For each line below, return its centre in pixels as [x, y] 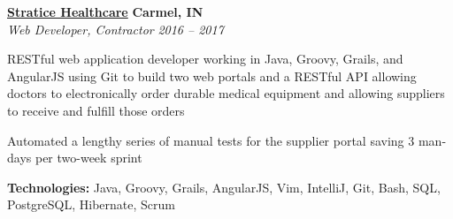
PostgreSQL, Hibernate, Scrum [91, 204]
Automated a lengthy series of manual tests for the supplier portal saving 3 [211, 140]
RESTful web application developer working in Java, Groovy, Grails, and [205, 59]
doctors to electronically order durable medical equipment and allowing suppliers [226, 93]
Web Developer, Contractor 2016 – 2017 [115, 29]
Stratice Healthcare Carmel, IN [105, 11]
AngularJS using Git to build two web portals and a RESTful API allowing [212, 76]
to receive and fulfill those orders [96, 110]
